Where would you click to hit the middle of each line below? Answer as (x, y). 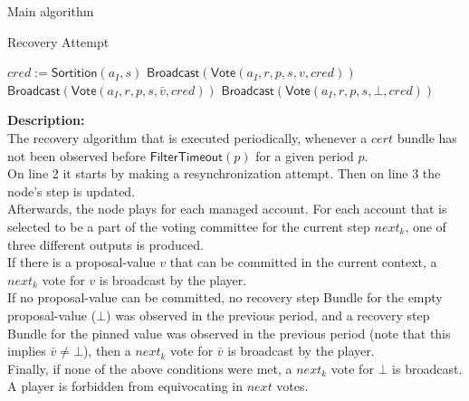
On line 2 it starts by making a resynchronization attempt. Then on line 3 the (224, 173)
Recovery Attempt (58, 41)
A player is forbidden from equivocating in (125, 386)
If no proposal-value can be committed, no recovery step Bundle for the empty (225, 297)
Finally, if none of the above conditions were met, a (150, 368)
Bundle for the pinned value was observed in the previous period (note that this (229, 333)
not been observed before (77, 155)
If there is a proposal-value (81, 262)
